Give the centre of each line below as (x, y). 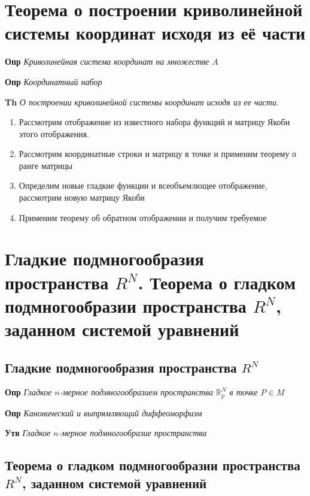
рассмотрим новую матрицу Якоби (82, 197)
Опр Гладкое (28, 392)
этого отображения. (54, 133)
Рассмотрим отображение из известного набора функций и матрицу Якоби (154, 122)
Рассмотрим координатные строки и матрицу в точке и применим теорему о (158, 154)
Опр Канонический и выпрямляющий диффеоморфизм (104, 412)
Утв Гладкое (28, 433)
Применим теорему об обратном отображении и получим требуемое (143, 217)
